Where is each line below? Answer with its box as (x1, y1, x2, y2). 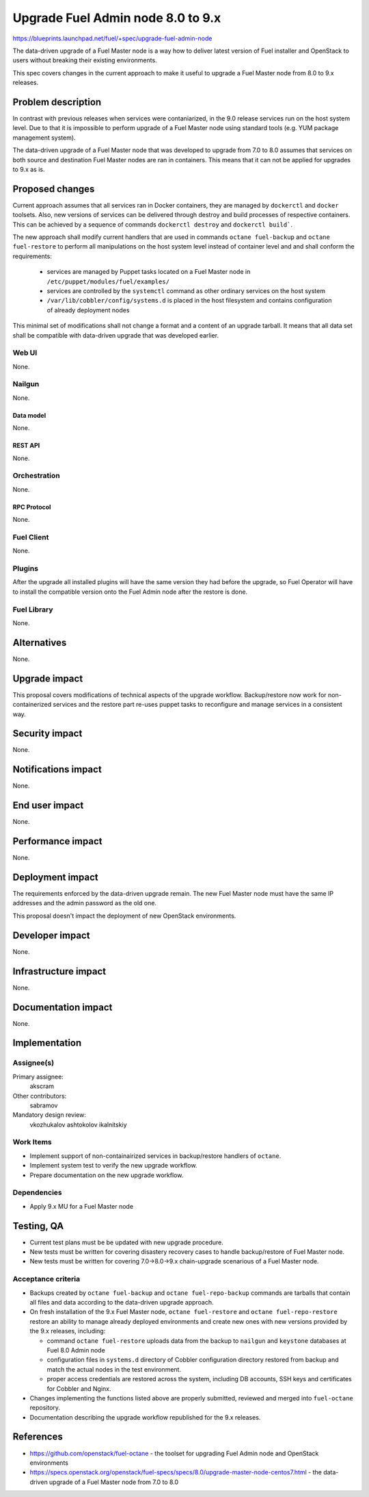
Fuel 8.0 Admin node (46, 1346, 105, 1354)
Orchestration (12, 471, 61, 481)
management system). (12, 134, 76, 142)
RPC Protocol (12, 503, 51, 511)
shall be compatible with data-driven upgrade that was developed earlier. (12, 331, 219, 339)
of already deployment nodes (46, 305, 130, 314)
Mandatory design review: (12, 1111, 87, 1119)
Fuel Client (12, 532, 49, 542)
